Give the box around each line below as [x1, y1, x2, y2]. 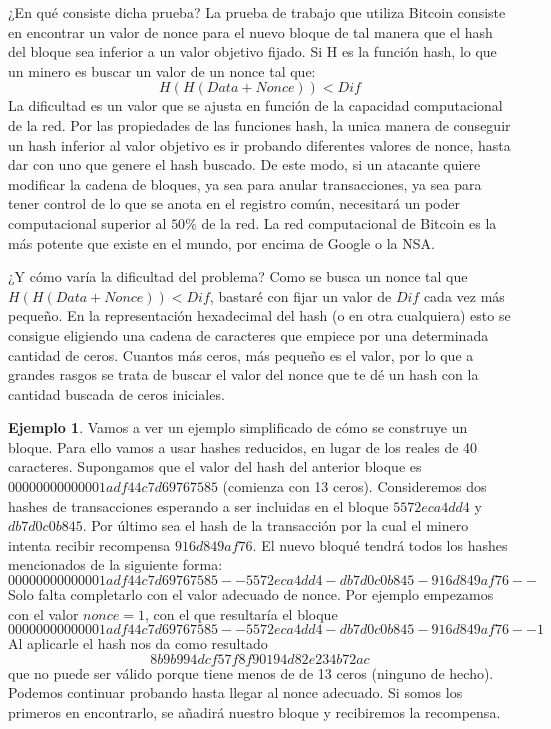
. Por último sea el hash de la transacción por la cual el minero [82, 515, 469, 536]
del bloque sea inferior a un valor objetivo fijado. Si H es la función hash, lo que [8, 41, 497, 62]
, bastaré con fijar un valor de [209, 285, 392, 306]
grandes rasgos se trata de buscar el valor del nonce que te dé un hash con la [8, 364, 479, 385]
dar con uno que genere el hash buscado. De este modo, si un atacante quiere [8, 154, 481, 175]
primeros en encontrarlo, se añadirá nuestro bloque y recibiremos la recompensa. [8, 702, 501, 722]
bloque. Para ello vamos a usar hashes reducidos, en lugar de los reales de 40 [8, 436, 478, 457]
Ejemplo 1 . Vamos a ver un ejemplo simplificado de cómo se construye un [8, 417, 468, 438]
